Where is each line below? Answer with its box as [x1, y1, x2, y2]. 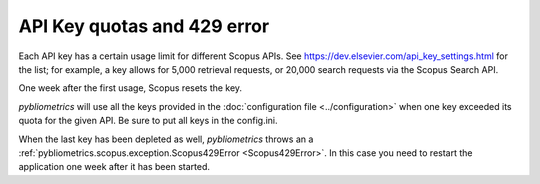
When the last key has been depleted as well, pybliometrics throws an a [18, 133, 314, 145]
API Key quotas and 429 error [18, 15, 270, 37]
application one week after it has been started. [18, 161, 210, 173]
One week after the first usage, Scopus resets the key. [18, 82, 243, 94]
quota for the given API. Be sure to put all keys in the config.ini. [18, 115, 279, 127]
